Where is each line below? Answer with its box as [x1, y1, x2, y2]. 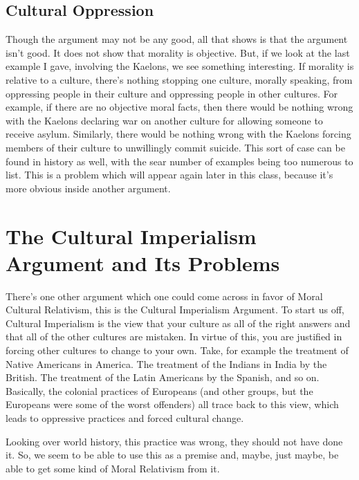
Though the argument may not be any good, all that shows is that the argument [6, 32, 348, 46]
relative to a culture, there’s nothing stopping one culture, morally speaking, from [6, 72, 353, 86]
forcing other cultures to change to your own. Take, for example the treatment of [6, 343, 349, 358]
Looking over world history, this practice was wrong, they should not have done [6, 434, 343, 448]
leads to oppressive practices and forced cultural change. [6, 410, 244, 425]
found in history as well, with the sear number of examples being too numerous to [6, 154, 353, 168]
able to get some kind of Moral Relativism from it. [6, 461, 220, 475]
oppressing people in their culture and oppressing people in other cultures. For [6, 86, 338, 100]
